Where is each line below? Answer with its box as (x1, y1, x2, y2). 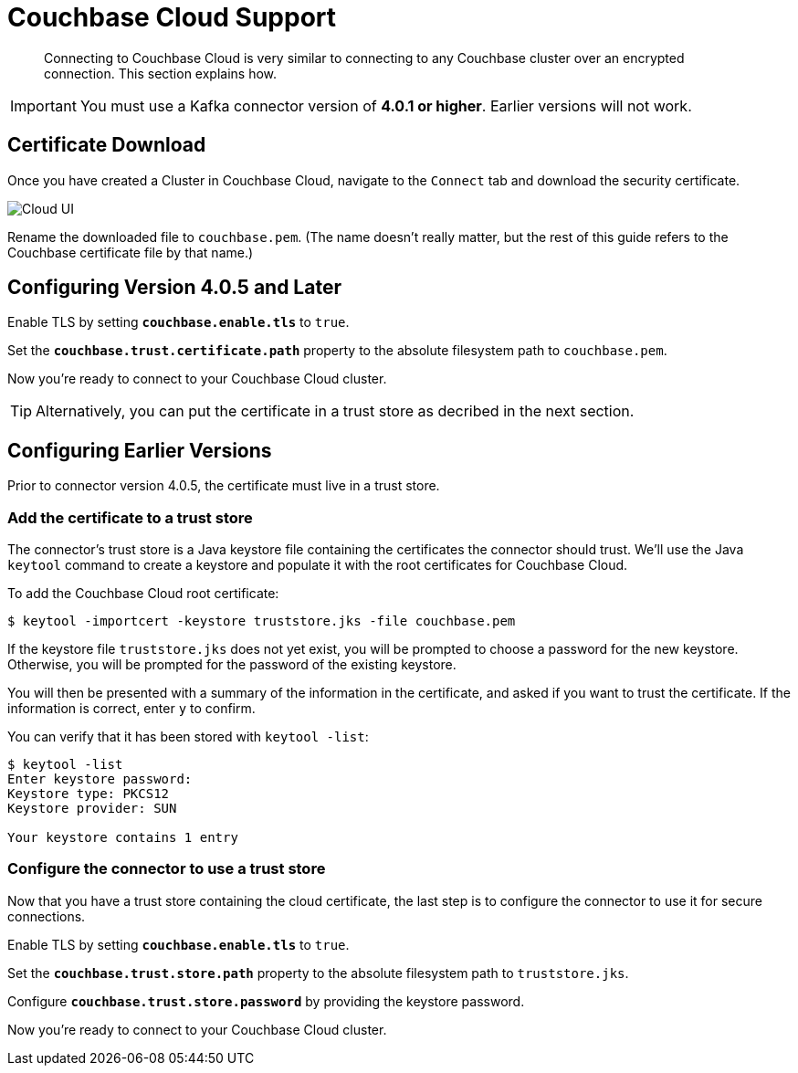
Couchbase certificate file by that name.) (7, 244, 254, 260)
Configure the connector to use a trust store (7, 859, 326, 878)
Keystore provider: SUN (7, 801, 177, 816)
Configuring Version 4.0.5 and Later (7, 276, 341, 300)
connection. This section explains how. (44, 65, 278, 81)
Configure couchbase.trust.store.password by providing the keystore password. (7, 993, 525, 1009)
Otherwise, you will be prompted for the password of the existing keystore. (7, 657, 457, 673)
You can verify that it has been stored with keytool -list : (7, 729, 369, 745)
